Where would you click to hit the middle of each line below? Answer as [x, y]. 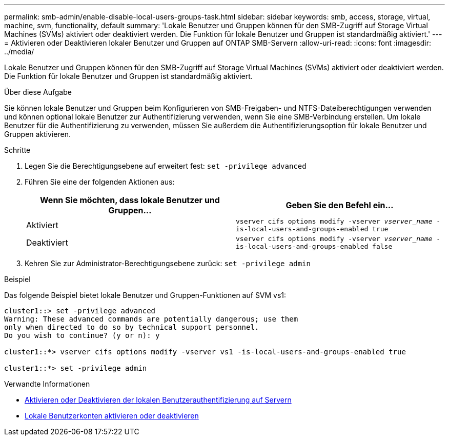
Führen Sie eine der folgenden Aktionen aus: [100, 182]
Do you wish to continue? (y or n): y [82, 335]
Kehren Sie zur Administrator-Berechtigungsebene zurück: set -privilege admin [168, 263]
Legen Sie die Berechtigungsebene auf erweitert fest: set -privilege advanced [166, 166]
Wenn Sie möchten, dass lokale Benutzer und [130, 200]
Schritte [17, 150]
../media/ [19, 52]
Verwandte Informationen [47, 384]
